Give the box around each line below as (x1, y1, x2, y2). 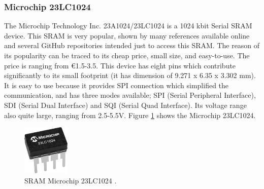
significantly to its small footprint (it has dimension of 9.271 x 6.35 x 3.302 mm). (4, 70, 256, 81)
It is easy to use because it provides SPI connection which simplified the (4, 80, 229, 90)
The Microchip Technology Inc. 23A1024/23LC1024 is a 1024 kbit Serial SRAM (4, 20, 252, 31)
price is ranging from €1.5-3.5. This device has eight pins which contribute (4, 60, 236, 70)
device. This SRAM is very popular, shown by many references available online (4, 30, 250, 41)
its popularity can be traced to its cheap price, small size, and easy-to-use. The (4, 50, 250, 60)
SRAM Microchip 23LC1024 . (24, 175, 117, 185)
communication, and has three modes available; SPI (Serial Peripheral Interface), (4, 90, 256, 100)
